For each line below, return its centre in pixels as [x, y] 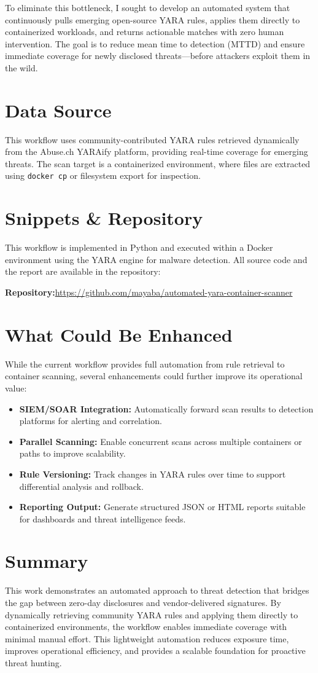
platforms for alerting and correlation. [91, 421]
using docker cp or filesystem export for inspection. [103, 175]
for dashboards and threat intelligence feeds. [103, 518]
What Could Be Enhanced [119, 334]
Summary [47, 561]
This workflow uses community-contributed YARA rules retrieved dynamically [152, 139]
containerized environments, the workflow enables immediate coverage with [146, 627]
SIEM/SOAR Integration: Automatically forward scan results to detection [166, 408]
